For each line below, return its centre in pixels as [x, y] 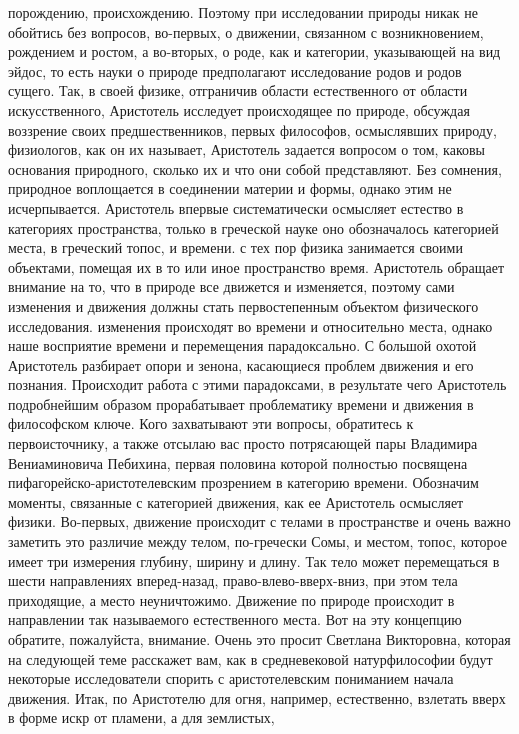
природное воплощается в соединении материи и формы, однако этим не [230, 188]
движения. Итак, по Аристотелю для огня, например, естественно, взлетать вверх [257, 697]
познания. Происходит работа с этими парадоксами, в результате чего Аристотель [257, 384]
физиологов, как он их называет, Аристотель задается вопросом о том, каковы [246, 149]
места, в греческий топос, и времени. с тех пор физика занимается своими [235, 247]
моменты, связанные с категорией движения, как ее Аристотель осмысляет [236, 501]
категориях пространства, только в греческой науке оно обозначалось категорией [253, 227]
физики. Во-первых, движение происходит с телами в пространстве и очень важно [259, 521]
